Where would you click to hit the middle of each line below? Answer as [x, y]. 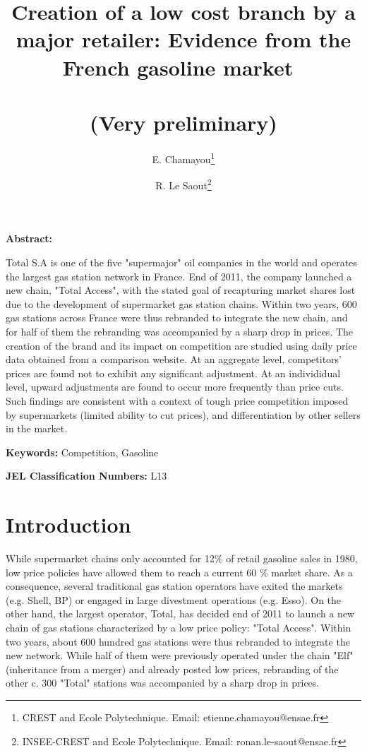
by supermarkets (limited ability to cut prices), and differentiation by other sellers [183, 414]
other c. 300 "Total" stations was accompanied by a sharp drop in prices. [163, 683]
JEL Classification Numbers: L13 [86, 476]
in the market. [37, 428]
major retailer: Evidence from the [183, 39]
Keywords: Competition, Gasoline [82, 452]
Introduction [68, 524]
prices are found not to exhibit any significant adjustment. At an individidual [173, 373]
